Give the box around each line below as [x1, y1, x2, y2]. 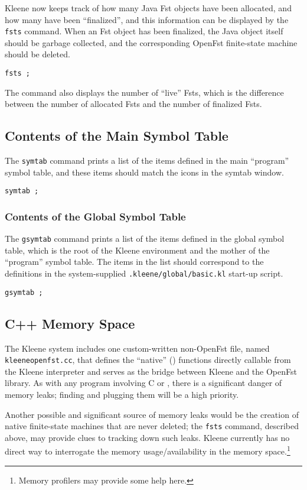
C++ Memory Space [5, 314, 135, 332]
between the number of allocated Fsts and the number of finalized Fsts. [5, 98, 262, 110]
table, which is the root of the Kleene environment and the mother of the [5, 244, 270, 256]
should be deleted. [5, 48, 70, 60]
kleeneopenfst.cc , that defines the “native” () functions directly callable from [5, 353, 291, 366]
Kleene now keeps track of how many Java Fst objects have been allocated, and [5, 2, 292, 14]
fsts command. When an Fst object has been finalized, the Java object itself [5, 25, 283, 37]
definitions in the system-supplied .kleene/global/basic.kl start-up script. [5, 267, 283, 280]
